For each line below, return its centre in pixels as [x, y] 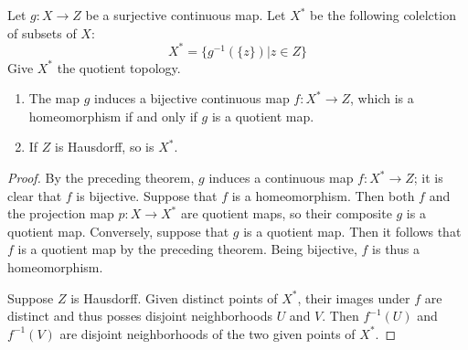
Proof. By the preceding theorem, [101, 178]
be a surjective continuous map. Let [186, 15]
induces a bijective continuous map [192, 98]
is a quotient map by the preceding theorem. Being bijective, [187, 249]
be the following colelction [383, 15]
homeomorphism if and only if [113, 116]
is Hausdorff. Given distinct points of [174, 297]
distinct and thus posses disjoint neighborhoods [140, 316]
